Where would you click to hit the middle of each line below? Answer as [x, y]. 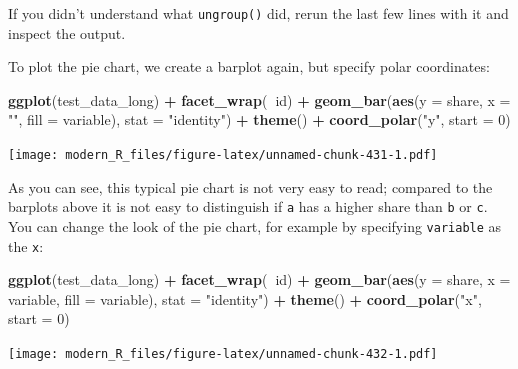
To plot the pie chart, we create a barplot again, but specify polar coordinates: [249, 66]
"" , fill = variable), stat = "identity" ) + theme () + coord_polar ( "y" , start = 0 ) [259, 119]
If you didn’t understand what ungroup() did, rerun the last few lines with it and [258, 13]
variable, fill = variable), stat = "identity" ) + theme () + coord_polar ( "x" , [245, 298]
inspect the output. [67, 32]
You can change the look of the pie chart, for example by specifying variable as [255, 225]
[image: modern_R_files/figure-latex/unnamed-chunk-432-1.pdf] [223, 354]
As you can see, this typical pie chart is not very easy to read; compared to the [250, 186]
